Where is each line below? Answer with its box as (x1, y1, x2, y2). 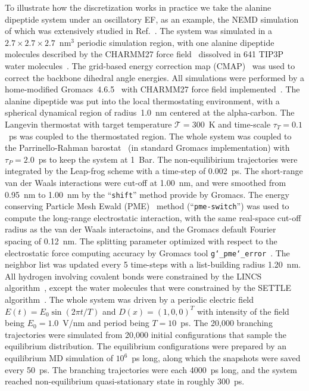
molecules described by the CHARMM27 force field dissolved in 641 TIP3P (5, 48, 284, 60)
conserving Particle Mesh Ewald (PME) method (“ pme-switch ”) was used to (5, 200, 289, 212)
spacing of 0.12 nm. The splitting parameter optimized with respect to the (5, 235, 277, 247)
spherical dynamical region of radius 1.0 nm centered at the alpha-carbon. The (5, 106, 295, 119)
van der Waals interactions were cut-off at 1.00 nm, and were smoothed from (5, 176, 286, 188)
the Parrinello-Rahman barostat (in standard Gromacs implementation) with (5, 141, 290, 154)
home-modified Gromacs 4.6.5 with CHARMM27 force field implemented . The (5, 83, 300, 95)
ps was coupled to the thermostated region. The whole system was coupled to (8, 129, 292, 142)
